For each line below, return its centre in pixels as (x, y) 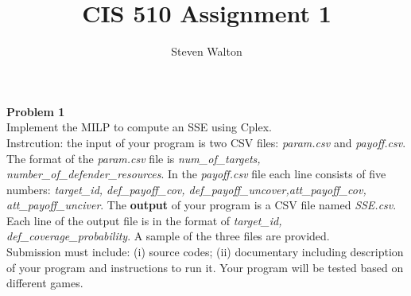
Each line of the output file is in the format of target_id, (144, 220)
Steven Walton (207, 51)
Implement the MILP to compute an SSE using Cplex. (139, 127)
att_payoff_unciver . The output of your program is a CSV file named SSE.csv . (202, 205)
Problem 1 (36, 111)
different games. (45, 283)
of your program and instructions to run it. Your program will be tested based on (205, 267)
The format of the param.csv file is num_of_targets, (134, 158)
